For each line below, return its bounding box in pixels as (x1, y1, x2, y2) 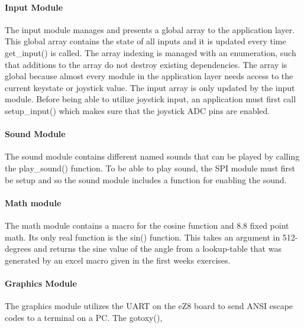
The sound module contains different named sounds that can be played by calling (5, 150, 300, 163)
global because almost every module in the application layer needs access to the (5, 70, 293, 82)
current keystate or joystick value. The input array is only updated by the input (5, 81, 295, 93)
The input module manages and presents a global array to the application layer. (5, 23, 295, 35)
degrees (5, 242, 31, 255)
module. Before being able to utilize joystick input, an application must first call (5, 93, 296, 105)
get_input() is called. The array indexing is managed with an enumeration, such (5, 46, 296, 59)
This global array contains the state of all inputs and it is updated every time (5, 35, 286, 47)
